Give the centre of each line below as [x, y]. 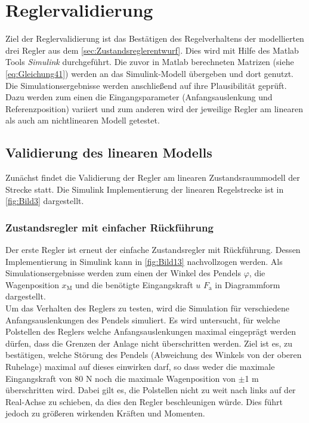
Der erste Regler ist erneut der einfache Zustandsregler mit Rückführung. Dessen [153, 250]
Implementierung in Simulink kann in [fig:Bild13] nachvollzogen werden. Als [144, 261]
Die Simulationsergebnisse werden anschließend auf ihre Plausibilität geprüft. [146, 85]
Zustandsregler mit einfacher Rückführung [109, 227]
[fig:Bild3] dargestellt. [45, 201]
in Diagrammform [248, 284]
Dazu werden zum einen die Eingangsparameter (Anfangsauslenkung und [139, 97]
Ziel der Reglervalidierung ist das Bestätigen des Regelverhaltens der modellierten [155, 38]
